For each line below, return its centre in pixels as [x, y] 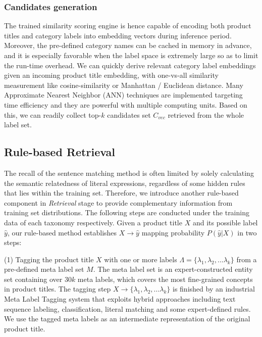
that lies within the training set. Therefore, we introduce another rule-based [121, 193]
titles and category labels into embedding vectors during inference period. [118, 35]
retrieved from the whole [206, 114]
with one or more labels [141, 259]
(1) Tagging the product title [49, 259]
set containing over [33, 279]
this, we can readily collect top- [53, 114]
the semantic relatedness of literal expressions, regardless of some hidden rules [125, 183]
